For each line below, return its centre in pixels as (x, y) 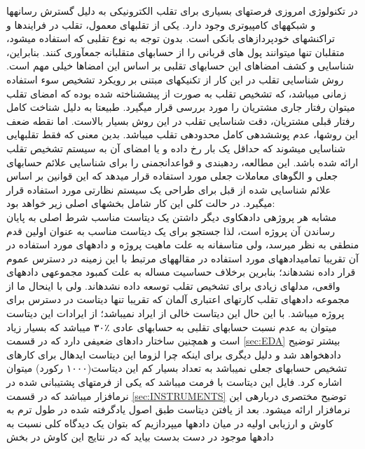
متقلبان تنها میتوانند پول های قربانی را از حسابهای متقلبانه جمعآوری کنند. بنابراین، (175, 52)
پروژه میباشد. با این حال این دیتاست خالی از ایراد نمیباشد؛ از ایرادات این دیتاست (175, 313)
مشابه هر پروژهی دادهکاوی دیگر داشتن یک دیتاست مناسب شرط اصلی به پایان (172, 216)
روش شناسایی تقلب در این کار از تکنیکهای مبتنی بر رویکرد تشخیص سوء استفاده (175, 79)
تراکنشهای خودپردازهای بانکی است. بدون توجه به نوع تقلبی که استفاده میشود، (171, 38)
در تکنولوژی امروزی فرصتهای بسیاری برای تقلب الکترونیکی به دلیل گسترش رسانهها (182, 11)
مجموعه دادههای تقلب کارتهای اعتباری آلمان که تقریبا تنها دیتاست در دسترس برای (178, 299)
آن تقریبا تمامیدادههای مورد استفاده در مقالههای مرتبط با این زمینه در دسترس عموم (182, 258)
